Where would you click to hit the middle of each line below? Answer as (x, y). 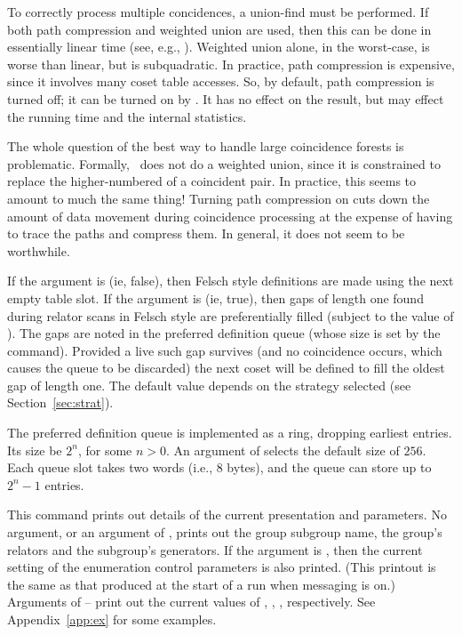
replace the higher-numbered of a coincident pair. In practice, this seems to (212, 181)
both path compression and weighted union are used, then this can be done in (219, 29)
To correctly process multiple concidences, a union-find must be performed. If (218, 12)
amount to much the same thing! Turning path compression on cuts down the (219, 198)
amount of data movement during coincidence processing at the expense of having (230, 216)
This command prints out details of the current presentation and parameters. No (227, 514)
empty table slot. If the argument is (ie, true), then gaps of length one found (215, 297)
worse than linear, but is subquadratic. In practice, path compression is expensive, (231, 64)
